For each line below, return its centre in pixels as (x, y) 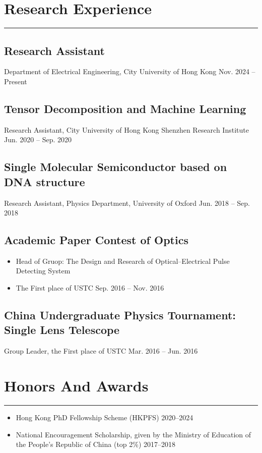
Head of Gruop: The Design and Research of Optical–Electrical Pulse (123, 261)
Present (16, 81)
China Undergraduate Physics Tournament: (120, 315)
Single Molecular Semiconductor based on (116, 167)
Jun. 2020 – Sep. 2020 (38, 139)
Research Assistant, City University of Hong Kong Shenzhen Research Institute (126, 129)
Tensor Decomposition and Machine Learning (125, 108)
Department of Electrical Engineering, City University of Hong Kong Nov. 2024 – (130, 71)
